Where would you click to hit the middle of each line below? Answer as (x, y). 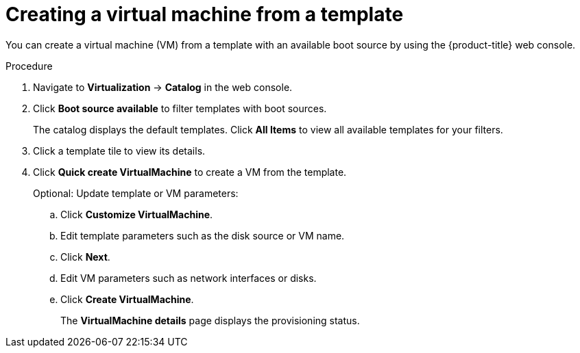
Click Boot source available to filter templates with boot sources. (180, 108)
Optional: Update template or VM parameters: (136, 193)
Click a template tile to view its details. (119, 151)
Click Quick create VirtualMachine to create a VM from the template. (190, 172)
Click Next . (85, 257)
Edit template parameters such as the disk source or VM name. (203, 235)
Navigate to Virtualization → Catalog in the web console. (163, 87)
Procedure (29, 66)
